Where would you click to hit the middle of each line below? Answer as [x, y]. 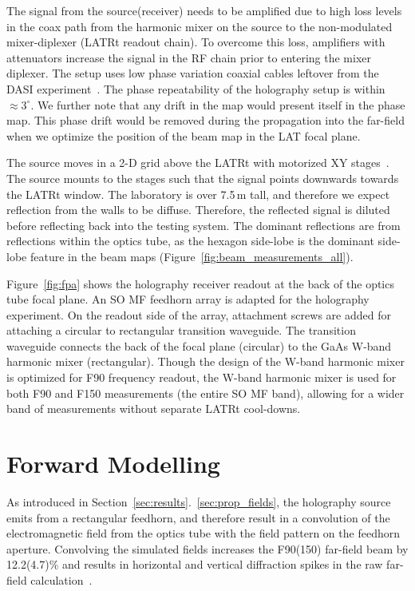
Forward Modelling [113, 464]
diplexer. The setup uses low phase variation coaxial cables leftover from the [193, 73]
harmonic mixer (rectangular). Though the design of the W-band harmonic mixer [206, 361]
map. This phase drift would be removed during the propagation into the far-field [206, 120]
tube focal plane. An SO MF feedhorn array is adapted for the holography [188, 299]
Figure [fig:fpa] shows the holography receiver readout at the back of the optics [200, 283]
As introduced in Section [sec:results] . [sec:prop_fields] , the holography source [199, 501]
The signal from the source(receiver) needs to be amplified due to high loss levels [204, 10]
